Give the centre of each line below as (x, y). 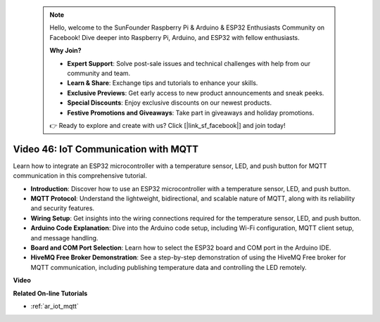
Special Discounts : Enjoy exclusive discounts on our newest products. (170, 103)
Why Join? (65, 51)
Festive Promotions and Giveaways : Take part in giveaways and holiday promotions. (191, 112)
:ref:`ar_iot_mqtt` (55, 306)
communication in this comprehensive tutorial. (80, 176)
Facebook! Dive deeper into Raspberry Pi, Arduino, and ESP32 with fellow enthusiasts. (175, 37)
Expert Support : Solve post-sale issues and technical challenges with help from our (189, 63)
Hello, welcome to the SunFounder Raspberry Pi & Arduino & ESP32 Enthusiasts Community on (187, 27)
